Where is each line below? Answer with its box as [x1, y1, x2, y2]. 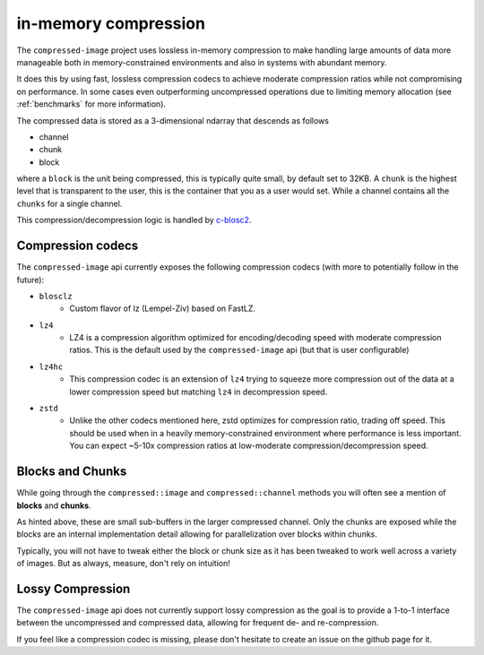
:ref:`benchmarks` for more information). [16, 99, 166, 109]
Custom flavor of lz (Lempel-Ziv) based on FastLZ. [69, 303, 255, 314]
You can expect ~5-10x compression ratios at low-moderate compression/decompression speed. [69, 440, 429, 452]
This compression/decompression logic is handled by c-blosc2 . [16, 215, 252, 226]
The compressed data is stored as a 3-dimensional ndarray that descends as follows [16, 115, 329, 125]
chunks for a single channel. [16, 198, 123, 209]
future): [16, 274, 45, 285]
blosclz [39, 291, 73, 301]
